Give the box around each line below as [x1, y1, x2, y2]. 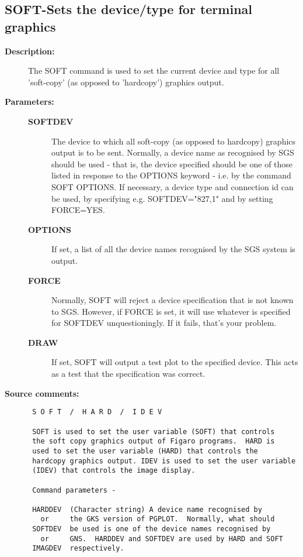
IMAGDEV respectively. [32, 544, 124, 553]
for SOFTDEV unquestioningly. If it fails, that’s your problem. [51, 317, 277, 329]
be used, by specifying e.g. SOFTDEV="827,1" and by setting [51, 192, 273, 204]
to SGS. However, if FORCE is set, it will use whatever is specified [51, 305, 291, 317]
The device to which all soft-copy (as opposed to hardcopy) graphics [51, 135, 296, 147]
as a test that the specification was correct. [51, 367, 206, 380]
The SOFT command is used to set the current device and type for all [28, 64, 280, 77]
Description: [5, 44, 55, 57]
